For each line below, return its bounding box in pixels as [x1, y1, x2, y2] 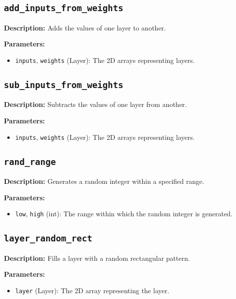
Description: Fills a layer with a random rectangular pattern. [4, 253, 190, 263]
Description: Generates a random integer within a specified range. [4, 176, 205, 186]
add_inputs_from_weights [4, 3, 124, 14]
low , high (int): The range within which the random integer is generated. [15, 209, 233, 219]
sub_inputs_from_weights [4, 80, 124, 90]
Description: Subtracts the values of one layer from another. [4, 99, 187, 109]
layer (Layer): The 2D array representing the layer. [15, 285, 169, 295]
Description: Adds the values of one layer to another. [4, 22, 166, 32]
